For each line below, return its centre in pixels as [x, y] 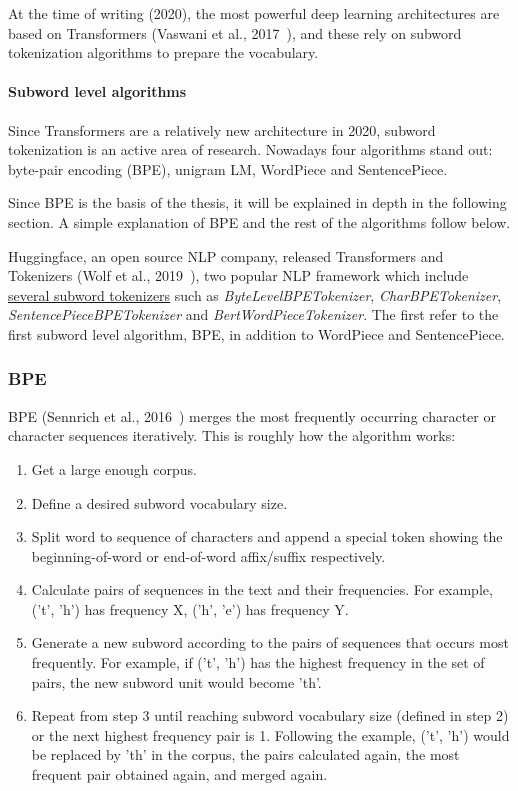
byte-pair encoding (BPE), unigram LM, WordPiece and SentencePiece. [228, 168]
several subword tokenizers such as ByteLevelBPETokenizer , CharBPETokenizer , [255, 294]
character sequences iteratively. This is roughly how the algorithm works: [232, 435]
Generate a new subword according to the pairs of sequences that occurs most [270, 642]
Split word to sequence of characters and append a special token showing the [267, 536]
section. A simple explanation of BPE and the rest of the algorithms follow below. [259, 221]
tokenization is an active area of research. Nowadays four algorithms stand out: [250, 149]
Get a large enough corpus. [114, 468]
